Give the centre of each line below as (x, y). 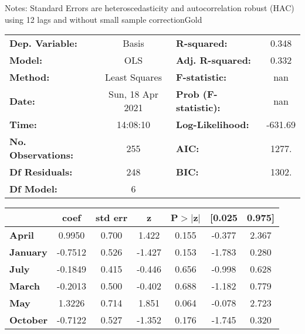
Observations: (42, 155)
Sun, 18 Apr (133, 94)
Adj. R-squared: (213, 60)
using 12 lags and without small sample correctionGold (104, 19)
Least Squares (133, 77)
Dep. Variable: (43, 43)
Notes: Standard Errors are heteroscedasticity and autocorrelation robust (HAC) (150, 8)
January (28, 252)
